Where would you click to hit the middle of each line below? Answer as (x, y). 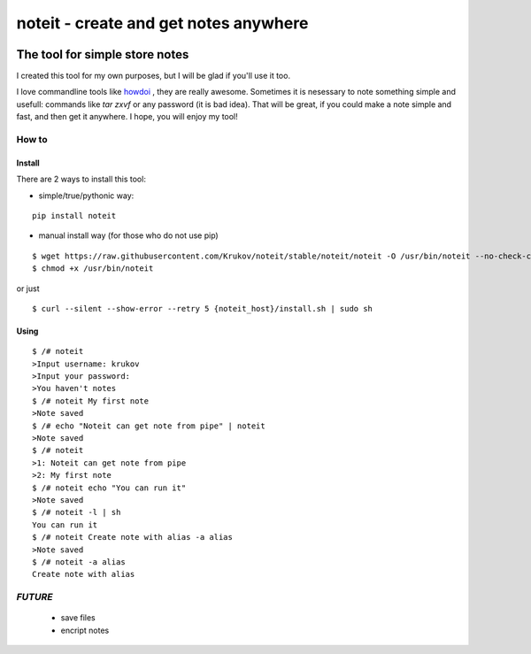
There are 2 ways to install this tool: (81, 179)
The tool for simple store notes (103, 54)
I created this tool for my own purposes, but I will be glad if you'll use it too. (154, 76)
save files (78, 618)
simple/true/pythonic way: (86, 196)
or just (28, 289)
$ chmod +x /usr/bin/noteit (93, 269)
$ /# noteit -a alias (79, 562)
